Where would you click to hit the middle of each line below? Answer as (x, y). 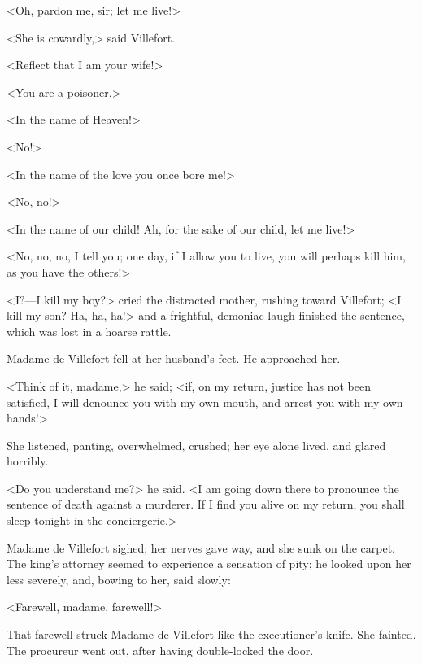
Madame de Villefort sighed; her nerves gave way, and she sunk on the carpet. (201, 547)
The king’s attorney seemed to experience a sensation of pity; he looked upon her (209, 564)
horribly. (28, 461)
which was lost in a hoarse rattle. (89, 331)
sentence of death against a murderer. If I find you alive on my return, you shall (206, 504)
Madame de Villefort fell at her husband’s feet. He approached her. (174, 358)
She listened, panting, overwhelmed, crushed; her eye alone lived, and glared (196, 445)
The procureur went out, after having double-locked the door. (160, 650)
